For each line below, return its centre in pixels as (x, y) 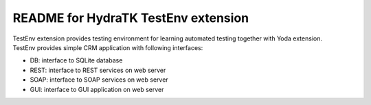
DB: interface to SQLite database (76, 60)
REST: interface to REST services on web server (98, 70)
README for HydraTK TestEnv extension (131, 18)
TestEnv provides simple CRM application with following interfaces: (108, 47)
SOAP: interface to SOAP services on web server (99, 80)
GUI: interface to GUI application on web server (97, 89)
